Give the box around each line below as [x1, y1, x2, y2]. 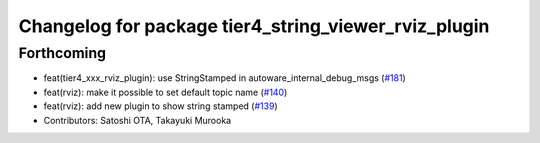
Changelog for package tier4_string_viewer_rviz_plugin [18, 15, 490, 37]
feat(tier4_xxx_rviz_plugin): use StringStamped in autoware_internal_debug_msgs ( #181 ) [43, 72, 407, 84]
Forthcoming [18, 44, 107, 62]
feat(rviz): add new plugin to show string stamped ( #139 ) [43, 100, 279, 112]
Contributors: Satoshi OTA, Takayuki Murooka [43, 114, 232, 126]
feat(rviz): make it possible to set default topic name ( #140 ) [43, 86, 288, 98]
